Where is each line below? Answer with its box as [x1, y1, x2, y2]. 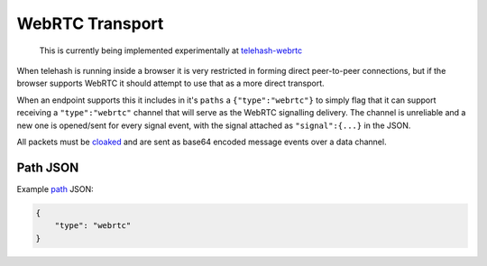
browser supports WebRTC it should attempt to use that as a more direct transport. [16, 78, 325, 89]
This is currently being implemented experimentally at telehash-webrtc [39, 45, 302, 56]
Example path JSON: [16, 183, 94, 194]
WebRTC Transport [16, 14, 164, 33]
